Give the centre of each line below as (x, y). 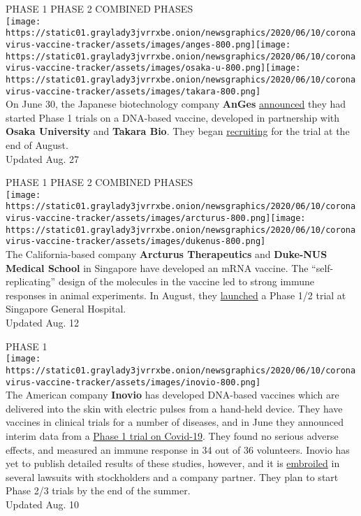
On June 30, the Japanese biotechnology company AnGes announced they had (176, 104)
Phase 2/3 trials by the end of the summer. (98, 490)
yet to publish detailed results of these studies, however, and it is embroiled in (173, 463)
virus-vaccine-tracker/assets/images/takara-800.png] (133, 91)
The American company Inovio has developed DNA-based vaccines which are (172, 395)
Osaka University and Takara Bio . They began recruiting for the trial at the (178, 131)
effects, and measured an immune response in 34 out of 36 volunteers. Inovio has (178, 449)
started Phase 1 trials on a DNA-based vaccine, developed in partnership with (173, 117)
